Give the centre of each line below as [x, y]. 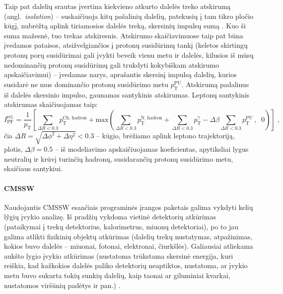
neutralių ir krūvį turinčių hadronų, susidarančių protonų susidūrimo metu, [119, 158]
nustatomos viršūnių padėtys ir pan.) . [62, 285]
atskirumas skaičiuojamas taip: [51, 104]
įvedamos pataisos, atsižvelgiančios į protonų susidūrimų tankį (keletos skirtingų [126, 45]
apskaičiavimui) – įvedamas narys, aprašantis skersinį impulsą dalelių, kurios [120, 74]
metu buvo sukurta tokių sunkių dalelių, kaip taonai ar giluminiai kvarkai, [117, 275]
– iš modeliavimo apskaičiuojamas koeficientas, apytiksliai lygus [152, 149]
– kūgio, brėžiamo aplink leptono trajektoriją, [165, 136]
